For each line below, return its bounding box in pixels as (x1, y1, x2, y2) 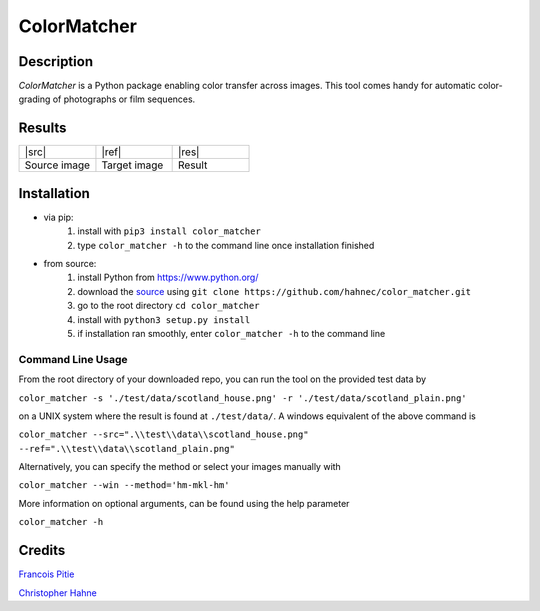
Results (18, 120, 67, 137)
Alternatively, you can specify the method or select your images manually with (18, 461, 342, 473)
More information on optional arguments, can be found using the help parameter (18, 497, 350, 509)
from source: (43, 258, 97, 270)
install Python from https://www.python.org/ (77, 271, 259, 284)
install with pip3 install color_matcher (77, 225, 262, 237)
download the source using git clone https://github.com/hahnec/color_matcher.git (77, 285, 472, 297)
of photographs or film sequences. (52, 93, 196, 105)
